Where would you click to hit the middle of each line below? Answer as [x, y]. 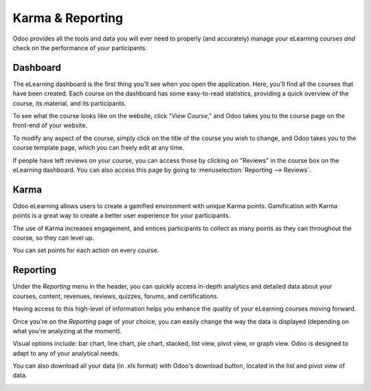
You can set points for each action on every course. [86, 250]
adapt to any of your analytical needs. [66, 353]
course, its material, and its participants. [69, 103]
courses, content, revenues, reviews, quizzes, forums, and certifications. [116, 296]
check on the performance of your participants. [80, 47]
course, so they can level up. [54, 238]
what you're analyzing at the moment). [67, 331]
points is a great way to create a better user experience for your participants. [122, 216]
